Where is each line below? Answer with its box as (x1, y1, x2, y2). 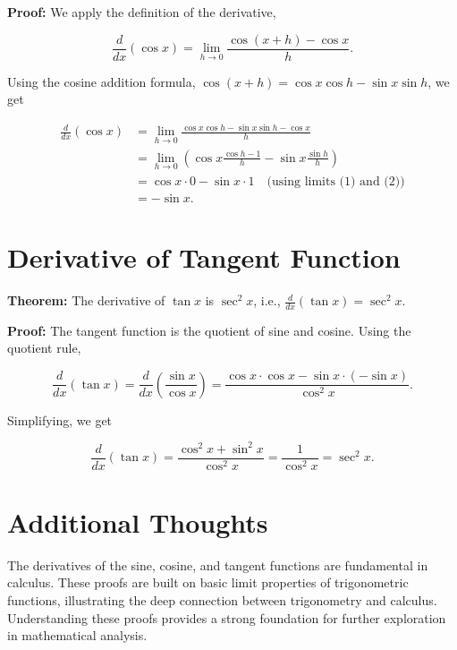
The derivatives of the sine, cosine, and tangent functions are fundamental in (7, 555, 428, 574)
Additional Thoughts (7, 503, 268, 540)
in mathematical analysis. (7, 626, 148, 645)
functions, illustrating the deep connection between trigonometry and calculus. (7, 591, 437, 609)
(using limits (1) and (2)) (267, 175, 405, 188)
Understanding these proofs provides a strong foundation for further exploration (7, 608, 446, 627)
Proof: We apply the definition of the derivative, (7, 3, 276, 21)
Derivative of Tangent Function (7, 239, 401, 276)
